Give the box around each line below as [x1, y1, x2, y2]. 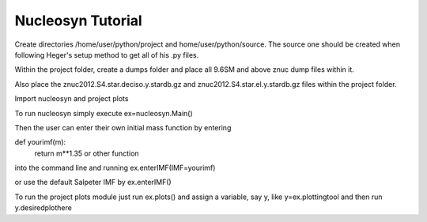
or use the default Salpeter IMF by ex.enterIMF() [14, 178, 172, 187]
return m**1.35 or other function [34, 149, 139, 158]
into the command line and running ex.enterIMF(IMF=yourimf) [14, 163, 216, 173]
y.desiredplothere [14, 203, 73, 213]
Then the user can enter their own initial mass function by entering [14, 122, 232, 132]
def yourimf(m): [14, 137, 66, 147]
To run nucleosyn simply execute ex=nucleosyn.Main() [14, 108, 193, 118]
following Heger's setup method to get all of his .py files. [14, 50, 199, 59]
